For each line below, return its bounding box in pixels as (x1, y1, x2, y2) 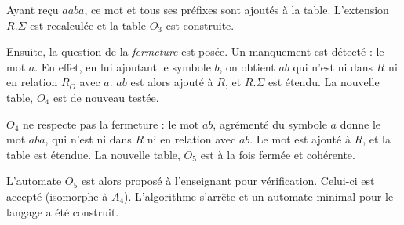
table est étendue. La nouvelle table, (6, 146, 180, 162)
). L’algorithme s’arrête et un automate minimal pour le (124, 187, 394, 204)
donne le (340, 115, 380, 132)
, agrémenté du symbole (213, 115, 327, 132)
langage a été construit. (6, 203, 119, 220)
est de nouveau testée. (53, 89, 159, 105)
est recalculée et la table (30, 16, 146, 33)
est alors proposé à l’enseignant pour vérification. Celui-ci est (81, 172, 375, 189)
